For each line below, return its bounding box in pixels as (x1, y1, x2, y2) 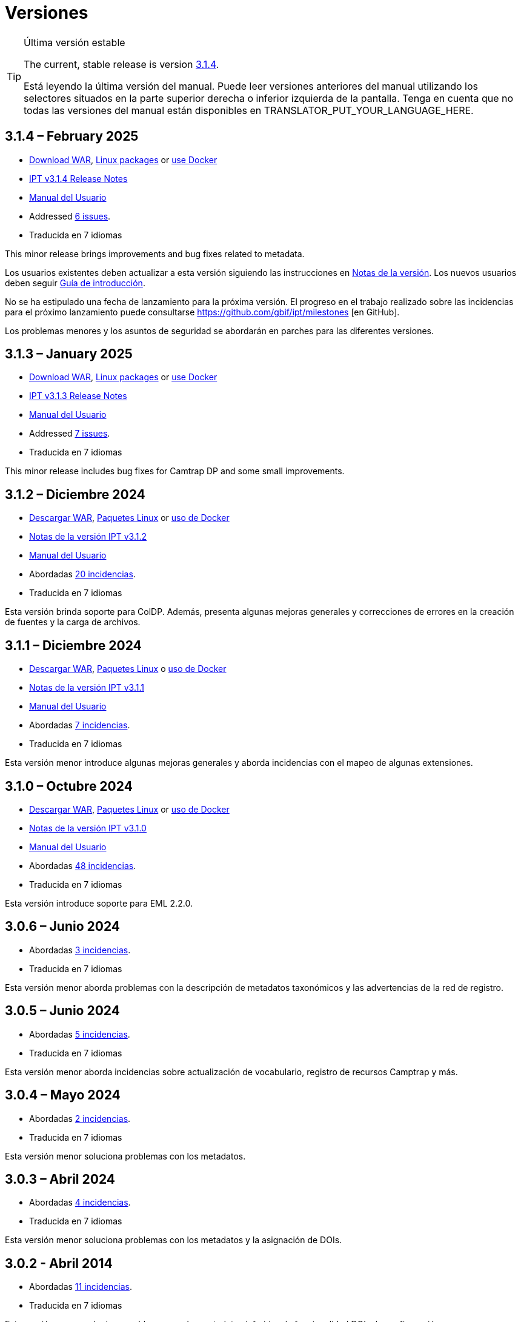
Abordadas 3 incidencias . (29, 944, 131, 955)
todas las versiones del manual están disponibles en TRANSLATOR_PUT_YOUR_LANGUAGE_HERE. (24, 104, 474, 116)
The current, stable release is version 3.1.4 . (24, 58, 219, 70)
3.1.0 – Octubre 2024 (5, 778, 133, 794)
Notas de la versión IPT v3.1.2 (29, 531, 147, 542)
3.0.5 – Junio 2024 (5, 1003, 120, 1019)
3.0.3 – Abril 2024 (5, 1171, 116, 1187)
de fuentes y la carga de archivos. (5, 617, 141, 628)
